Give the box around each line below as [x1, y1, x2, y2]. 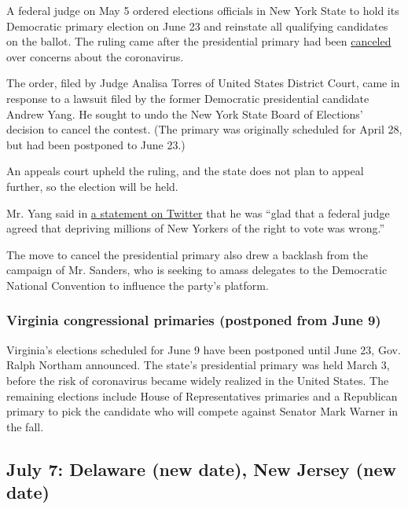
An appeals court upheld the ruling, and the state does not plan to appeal [6, 163, 364, 179]
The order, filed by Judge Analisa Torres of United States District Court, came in [6, 75, 400, 91]
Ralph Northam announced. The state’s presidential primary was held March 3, [6, 357, 390, 373]
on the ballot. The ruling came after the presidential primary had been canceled [6, 33, 391, 49]
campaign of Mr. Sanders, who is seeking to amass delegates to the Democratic [6, 262, 388, 278]
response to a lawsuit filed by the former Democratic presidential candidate [6, 90, 369, 106]
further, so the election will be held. [6, 178, 178, 194]
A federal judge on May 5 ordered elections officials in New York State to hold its [6, 2, 399, 18]
